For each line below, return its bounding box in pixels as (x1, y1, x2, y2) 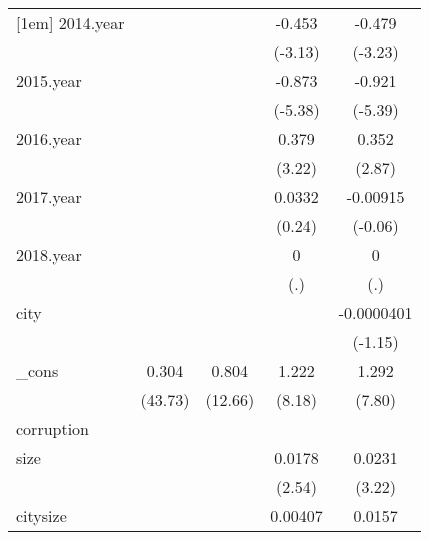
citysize (16, 504, 67, 527)
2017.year (16, 185, 82, 208)
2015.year (16, 69, 82, 92)
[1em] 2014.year (16, 11, 125, 34)
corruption (16, 417, 90, 440)
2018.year (16, 243, 82, 266)
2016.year (16, 127, 82, 150)
